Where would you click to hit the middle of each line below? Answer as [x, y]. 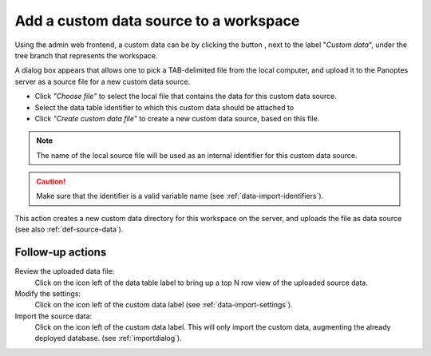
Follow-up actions [61, 253]
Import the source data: [53, 316]
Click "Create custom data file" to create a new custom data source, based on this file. [177, 118]
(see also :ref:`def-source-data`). [69, 229]
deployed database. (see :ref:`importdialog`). [109, 338]
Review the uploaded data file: [65, 271]
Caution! [51, 182]
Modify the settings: [48, 293]
